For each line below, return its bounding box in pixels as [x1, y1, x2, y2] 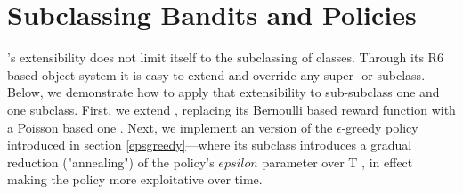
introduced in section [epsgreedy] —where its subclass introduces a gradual [7, 135, 412, 154]
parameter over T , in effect [262, 152, 413, 171]
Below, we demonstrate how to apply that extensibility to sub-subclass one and [7, 83, 440, 101]
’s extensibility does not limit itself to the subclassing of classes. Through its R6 [7, 48, 443, 67]
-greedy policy [341, 117, 418, 136]
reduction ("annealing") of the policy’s [7, 152, 215, 171]
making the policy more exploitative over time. [7, 170, 263, 189]
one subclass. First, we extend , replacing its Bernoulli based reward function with [7, 100, 456, 118]
